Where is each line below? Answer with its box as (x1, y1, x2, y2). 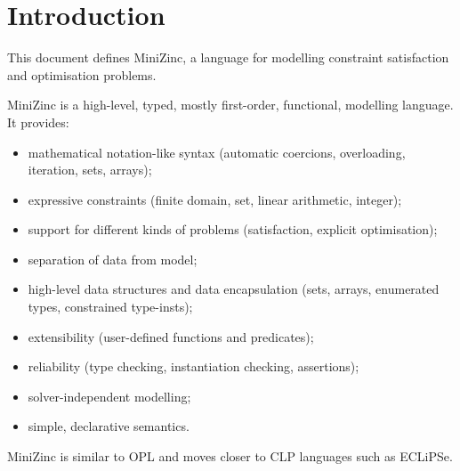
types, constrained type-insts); (28, 297, 193, 316)
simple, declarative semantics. (28, 417, 190, 435)
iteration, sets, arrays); (28, 160, 152, 179)
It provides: (7, 112, 69, 131)
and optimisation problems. (7, 65, 157, 84)
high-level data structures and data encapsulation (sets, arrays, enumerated (28, 280, 440, 298)
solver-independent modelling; (28, 386, 191, 405)
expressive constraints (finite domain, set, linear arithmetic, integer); (28, 190, 402, 208)
